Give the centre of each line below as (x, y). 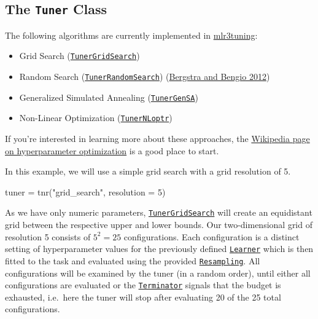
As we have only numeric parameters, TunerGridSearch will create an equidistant (159, 212)
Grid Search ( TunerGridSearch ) (79, 56)
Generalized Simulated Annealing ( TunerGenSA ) (109, 97)
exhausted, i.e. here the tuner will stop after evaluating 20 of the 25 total (143, 297)
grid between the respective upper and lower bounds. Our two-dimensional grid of (159, 225)
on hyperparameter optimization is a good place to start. (112, 150)
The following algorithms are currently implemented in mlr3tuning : (131, 35)
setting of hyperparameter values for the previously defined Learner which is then (159, 249)
